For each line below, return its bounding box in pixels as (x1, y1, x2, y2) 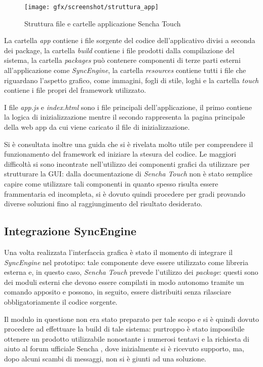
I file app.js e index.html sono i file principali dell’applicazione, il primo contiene (4, 101, 252, 112)
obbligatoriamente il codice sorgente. (4, 296, 118, 307)
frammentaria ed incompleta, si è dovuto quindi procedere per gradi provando (4, 188, 245, 199)
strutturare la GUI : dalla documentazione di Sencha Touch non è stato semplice (4, 168, 253, 179)
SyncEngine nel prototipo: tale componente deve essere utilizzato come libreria (4, 256, 248, 267)
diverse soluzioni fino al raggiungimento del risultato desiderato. (4, 198, 203, 209)
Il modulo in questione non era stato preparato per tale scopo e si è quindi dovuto (4, 313, 259, 324)
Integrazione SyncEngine (4, 223, 137, 239)
